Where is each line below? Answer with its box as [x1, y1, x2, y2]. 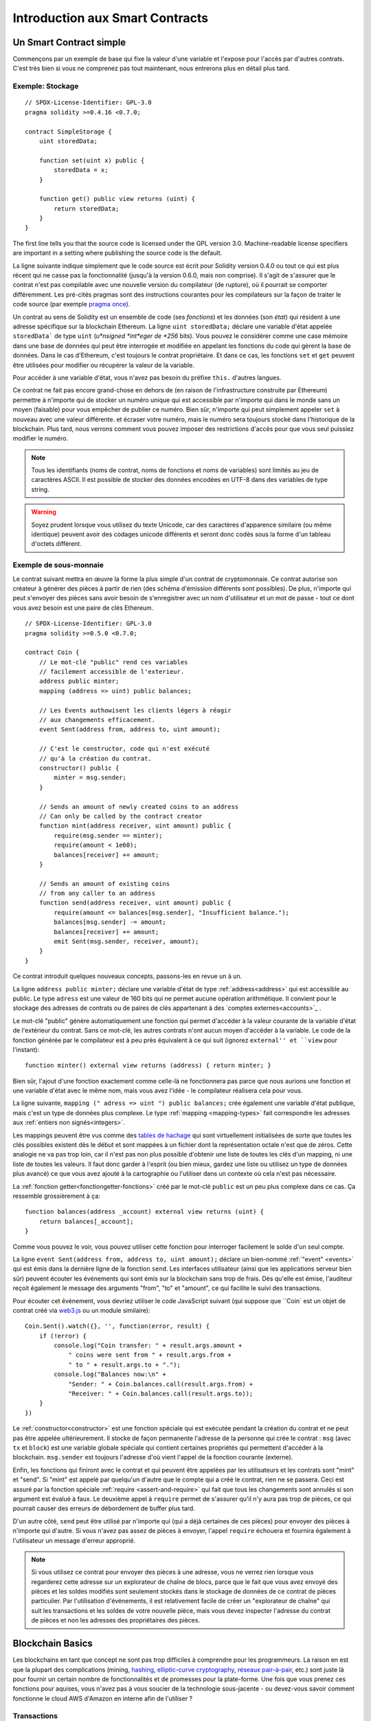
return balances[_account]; [38, 1217, 134, 1225]
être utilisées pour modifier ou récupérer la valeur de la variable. [12, 361, 195, 369]
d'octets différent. [31, 540, 82, 548]
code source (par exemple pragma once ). [12, 300, 131, 308]
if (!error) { [38, 1332, 87, 1340]
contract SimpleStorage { [25, 127, 113, 136]
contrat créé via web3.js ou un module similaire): [12, 1306, 150, 1314]
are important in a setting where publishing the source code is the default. [12, 249, 223, 257]
